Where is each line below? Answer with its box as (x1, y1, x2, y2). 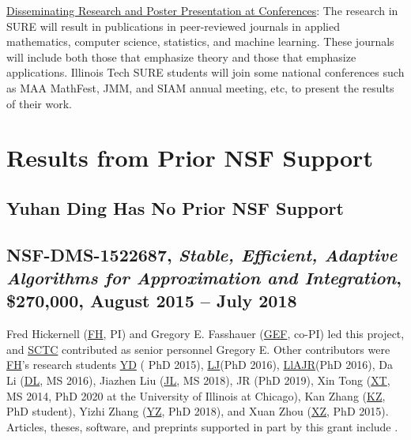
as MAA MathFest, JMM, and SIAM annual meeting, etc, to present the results (6, 79, 394, 96)
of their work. (6, 95, 72, 111)
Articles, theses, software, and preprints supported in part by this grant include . (6, 418, 398, 434)
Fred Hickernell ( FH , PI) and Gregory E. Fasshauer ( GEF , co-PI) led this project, (6, 325, 405, 342)
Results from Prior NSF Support (6, 141, 373, 174)
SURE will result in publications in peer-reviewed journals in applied (6, 17, 341, 34)
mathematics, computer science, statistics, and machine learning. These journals (6, 33, 394, 50)
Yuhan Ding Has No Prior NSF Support (6, 195, 344, 220)
